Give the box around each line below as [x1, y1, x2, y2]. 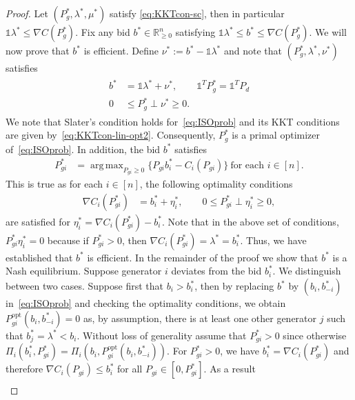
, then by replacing [194, 279, 274, 293]
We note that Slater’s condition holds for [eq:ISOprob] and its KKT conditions [6, 114, 340, 128]
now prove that [6, 43, 70, 57]
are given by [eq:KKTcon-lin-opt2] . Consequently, [6, 128, 216, 142]
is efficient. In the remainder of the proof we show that [87, 250, 318, 264]
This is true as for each [6, 177, 103, 191]
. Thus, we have [240, 232, 307, 247]
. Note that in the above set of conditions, [161, 214, 339, 228]
